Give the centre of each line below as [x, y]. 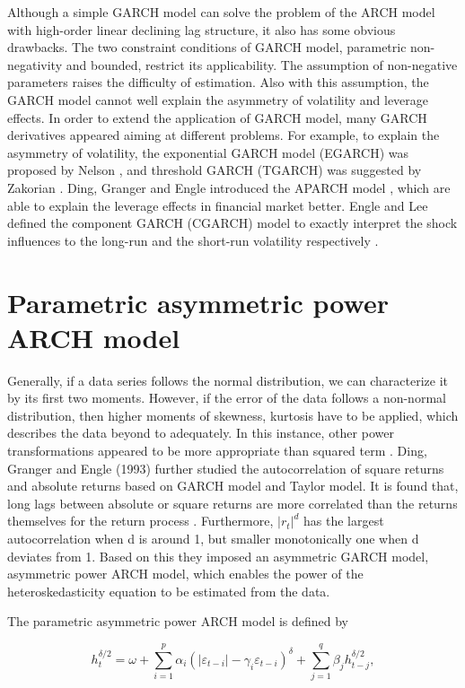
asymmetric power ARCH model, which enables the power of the [185, 574]
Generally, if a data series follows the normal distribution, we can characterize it [228, 380]
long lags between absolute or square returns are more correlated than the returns [232, 503]
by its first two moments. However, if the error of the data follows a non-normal [227, 398]
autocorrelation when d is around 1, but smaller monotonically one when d [213, 538]
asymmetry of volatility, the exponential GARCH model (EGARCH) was [208, 152]
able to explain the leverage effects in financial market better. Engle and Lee [218, 205]
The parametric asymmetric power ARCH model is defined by [178, 621]
